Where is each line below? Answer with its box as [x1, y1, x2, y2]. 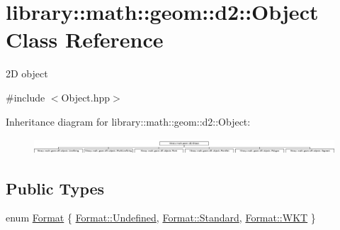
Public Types [6, 177, 105, 199]
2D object [6, 66, 48, 81]
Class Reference [6, 25, 164, 54]
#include [6, 89, 45, 104]
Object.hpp [61, 89, 110, 104]
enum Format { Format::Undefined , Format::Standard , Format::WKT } [6, 210, 316, 225]
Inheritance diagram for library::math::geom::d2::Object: [6, 114, 251, 128]
